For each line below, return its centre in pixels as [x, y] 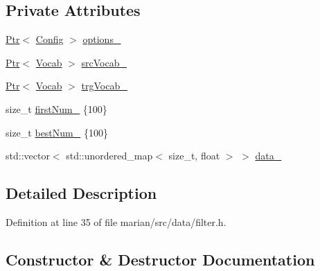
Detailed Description [81, 193]
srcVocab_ [104, 62]
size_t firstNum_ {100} [56, 108]
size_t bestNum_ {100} [57, 132]
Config [50, 39]
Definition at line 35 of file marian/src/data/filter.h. [116, 221]
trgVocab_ [104, 86]
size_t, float [194, 156]
